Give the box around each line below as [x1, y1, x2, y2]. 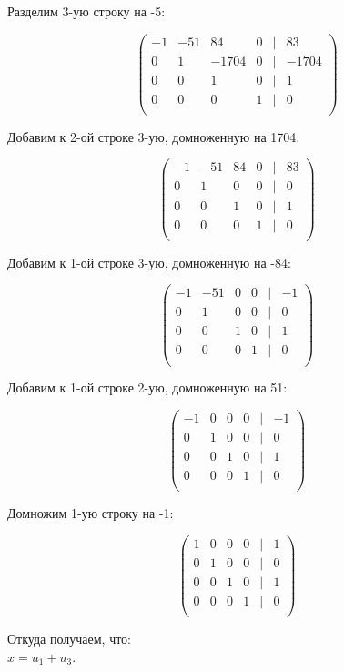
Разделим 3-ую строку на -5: [7, 2, 166, 20]
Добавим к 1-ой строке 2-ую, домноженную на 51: [7, 378, 288, 397]
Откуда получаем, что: [7, 629, 131, 648]
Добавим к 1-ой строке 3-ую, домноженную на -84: [7, 252, 291, 271]
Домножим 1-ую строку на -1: [7, 504, 174, 523]
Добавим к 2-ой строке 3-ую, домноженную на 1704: [7, 127, 300, 146]
